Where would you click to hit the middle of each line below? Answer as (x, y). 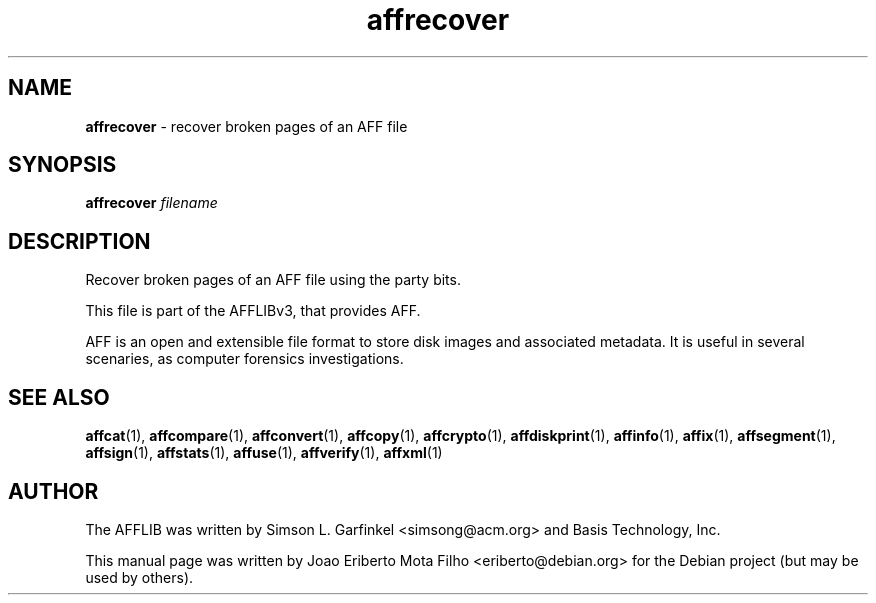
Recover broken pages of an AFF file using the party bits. (273, 280)
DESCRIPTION (79, 241)
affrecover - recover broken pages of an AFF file (246, 126)
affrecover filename (151, 203)
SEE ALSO (59, 397)
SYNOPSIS (62, 165)
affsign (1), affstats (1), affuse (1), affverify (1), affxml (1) (264, 453)
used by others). (139, 577)
